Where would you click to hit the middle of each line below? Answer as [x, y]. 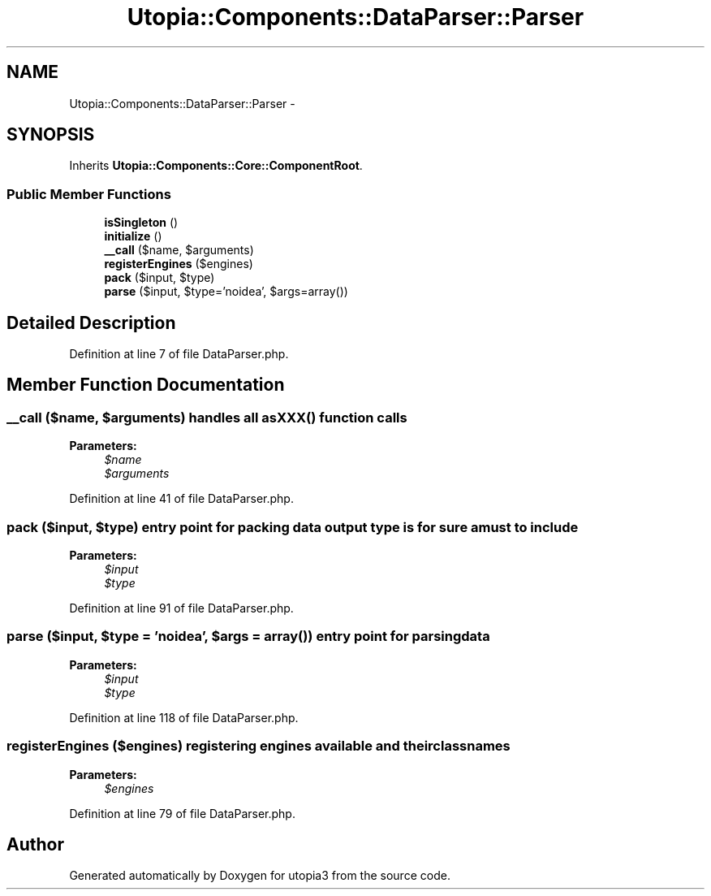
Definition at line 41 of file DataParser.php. [181, 499]
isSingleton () [141, 223]
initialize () [133, 236]
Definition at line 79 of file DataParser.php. [182, 813]
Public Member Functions [89, 194]
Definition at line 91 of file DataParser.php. [181, 608]
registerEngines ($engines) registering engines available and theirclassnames [259, 746]
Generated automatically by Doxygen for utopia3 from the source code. [260, 876]
